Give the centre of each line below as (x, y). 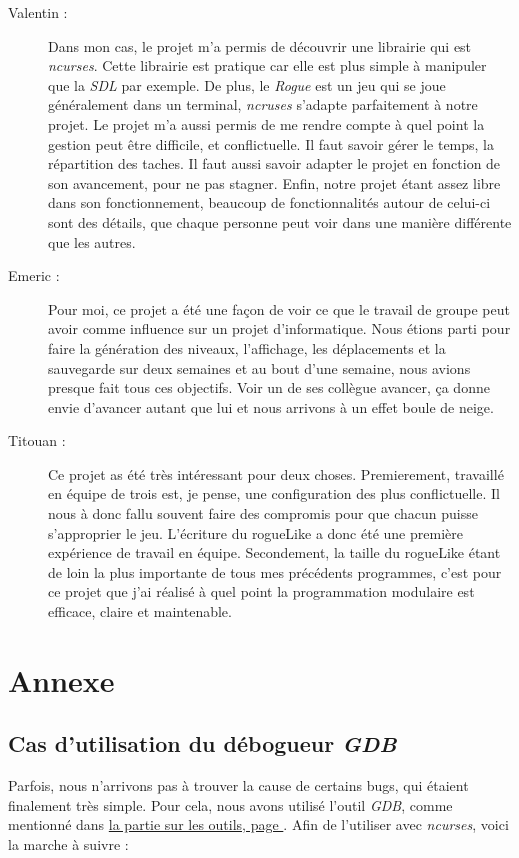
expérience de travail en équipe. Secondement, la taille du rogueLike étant (274, 552)
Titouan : (37, 440)
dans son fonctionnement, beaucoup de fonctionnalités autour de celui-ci (269, 202)
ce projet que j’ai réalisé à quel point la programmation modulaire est (261, 591)
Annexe (61, 679)
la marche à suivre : (68, 843)
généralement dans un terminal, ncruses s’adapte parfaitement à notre (263, 104)
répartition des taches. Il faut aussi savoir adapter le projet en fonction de (274, 163)
